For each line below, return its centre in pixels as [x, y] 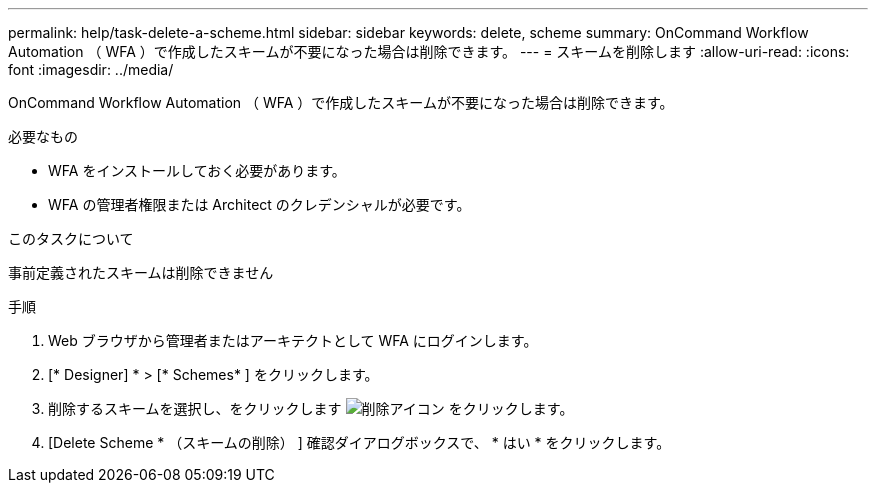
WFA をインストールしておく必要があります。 [197, 170]
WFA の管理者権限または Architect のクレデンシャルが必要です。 [259, 204]
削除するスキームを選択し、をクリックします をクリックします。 [311, 408]
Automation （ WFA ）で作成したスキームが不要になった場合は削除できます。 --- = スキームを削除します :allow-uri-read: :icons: [429, 51]
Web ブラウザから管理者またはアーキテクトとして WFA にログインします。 [293, 340]
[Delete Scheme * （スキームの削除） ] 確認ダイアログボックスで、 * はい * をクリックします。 [359, 442]
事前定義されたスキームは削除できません [141, 272]
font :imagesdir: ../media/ [91, 69]
